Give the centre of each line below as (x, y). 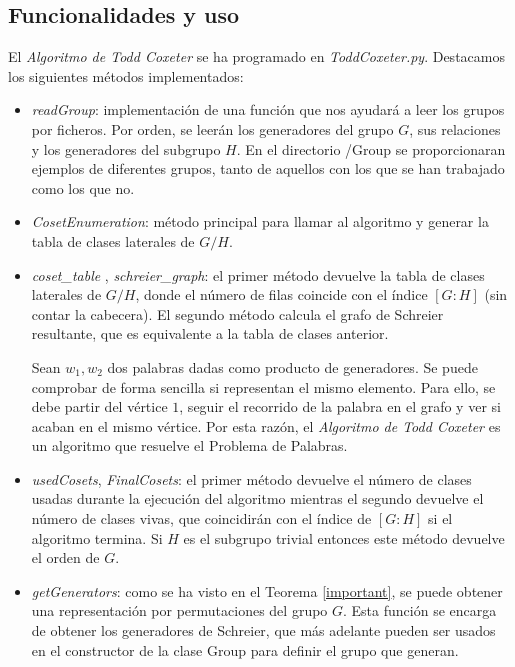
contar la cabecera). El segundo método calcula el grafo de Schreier (237, 313)
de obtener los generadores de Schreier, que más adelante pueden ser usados (263, 630)
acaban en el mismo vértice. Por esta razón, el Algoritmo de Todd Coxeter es (266, 425)
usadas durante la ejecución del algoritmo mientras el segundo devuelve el (257, 498)
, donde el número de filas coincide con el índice (281, 294)
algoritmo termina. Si (97, 537)
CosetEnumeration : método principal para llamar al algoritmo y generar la (260, 221)
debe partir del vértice (99, 406)
